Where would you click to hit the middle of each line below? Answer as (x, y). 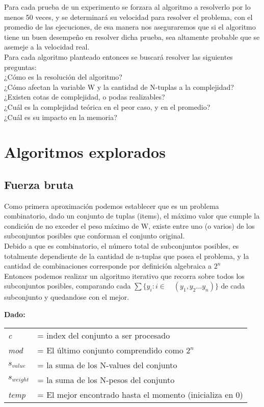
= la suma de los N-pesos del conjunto (106, 379)
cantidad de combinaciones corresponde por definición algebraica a (108, 266)
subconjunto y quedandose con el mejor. (67, 297)
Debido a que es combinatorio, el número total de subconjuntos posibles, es (122, 246)
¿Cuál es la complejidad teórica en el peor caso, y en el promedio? (107, 106)
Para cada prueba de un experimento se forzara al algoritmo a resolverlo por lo (127, 7)
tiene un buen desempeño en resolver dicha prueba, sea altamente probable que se (132, 37)
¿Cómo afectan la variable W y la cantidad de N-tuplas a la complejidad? (119, 87)
